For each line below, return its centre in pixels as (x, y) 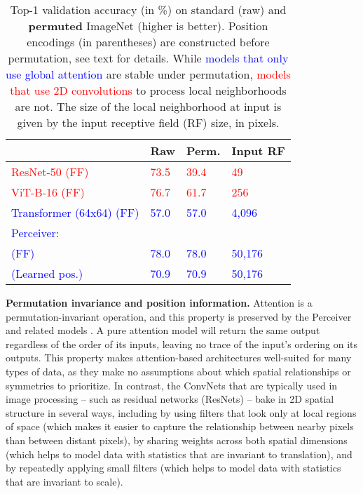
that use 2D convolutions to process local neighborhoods (148, 90)
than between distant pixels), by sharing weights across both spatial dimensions (177, 440)
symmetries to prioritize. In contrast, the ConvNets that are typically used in (172, 385)
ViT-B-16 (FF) (48, 192)
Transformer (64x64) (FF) (75, 212)
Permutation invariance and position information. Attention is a (159, 302)
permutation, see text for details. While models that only (148, 58)
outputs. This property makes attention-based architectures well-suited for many (179, 358)
